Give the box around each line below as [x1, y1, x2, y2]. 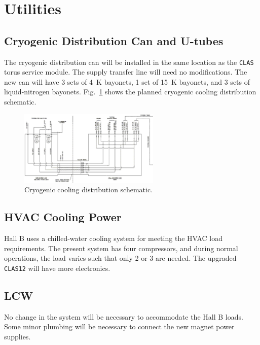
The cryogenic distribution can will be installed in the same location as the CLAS [4, 56, 254, 67]
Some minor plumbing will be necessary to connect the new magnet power [4, 321, 235, 332]
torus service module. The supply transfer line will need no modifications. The [4, 66, 247, 77]
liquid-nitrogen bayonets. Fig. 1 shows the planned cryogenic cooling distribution [4, 86, 256, 97]
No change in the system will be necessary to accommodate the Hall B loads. [4, 311, 243, 322]
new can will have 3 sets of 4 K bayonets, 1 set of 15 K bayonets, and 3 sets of [4, 76, 250, 87]
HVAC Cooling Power [4, 209, 122, 225]
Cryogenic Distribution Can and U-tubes [4, 32, 224, 48]
